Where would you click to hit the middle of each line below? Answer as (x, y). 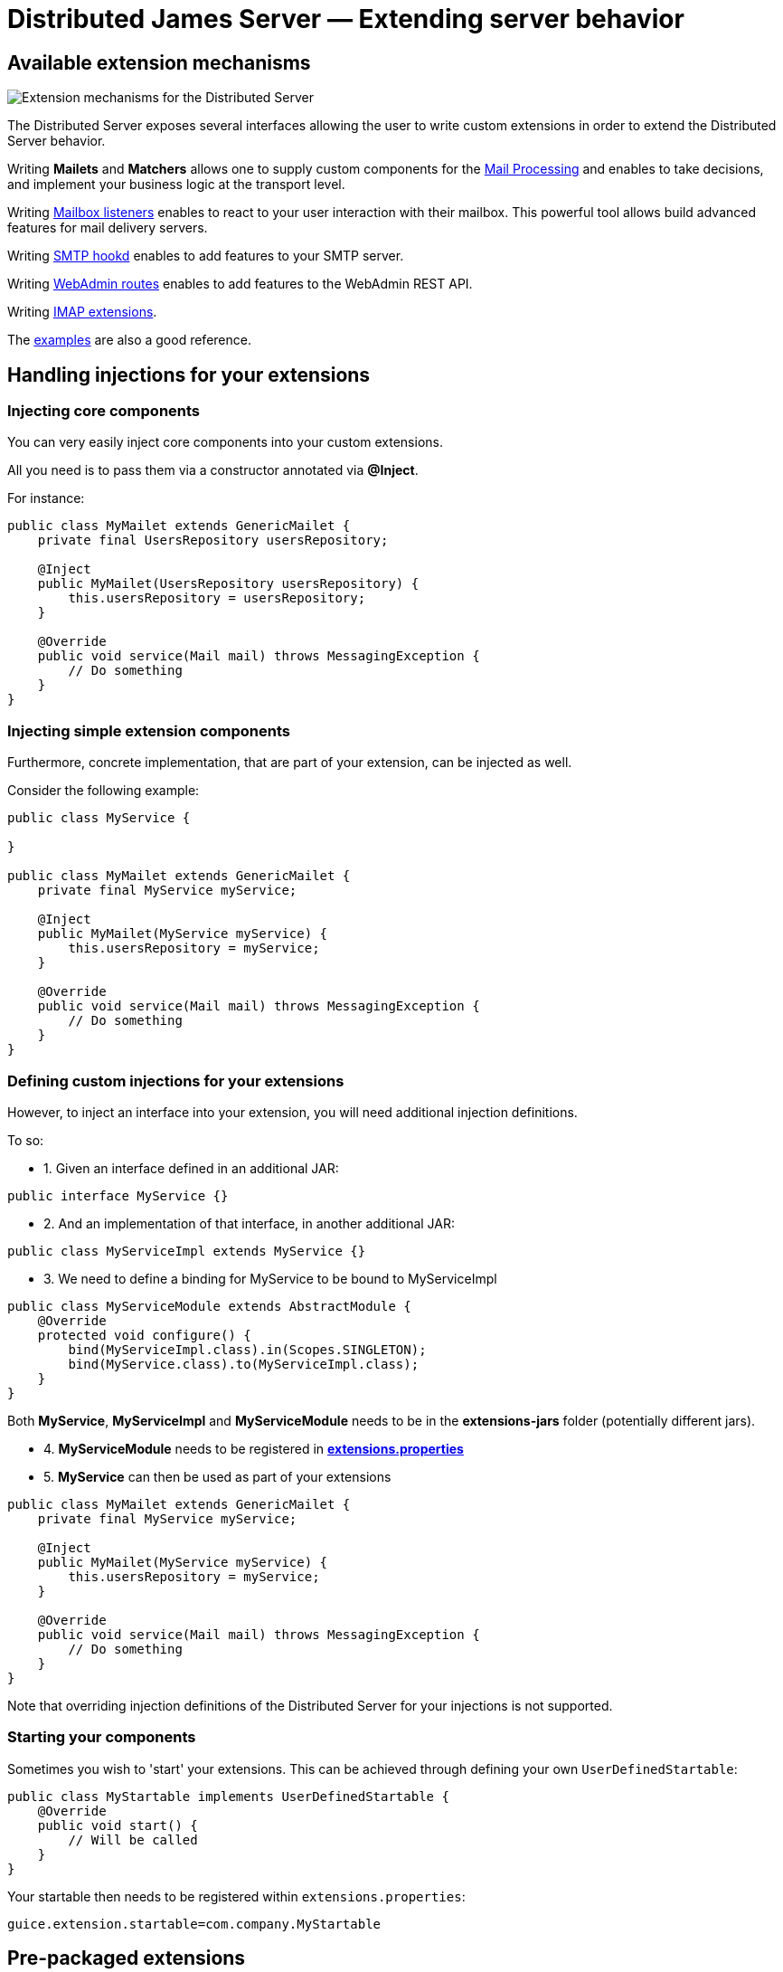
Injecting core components (104, 411)
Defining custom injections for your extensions (176, 1081)
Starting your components (102, 1737)
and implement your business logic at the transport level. (176, 185)
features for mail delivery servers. (108, 228)
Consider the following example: (104, 791)
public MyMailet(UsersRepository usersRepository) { (228, 584)
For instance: (46, 498)
